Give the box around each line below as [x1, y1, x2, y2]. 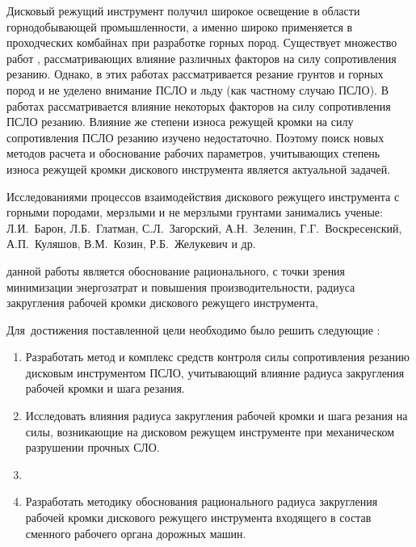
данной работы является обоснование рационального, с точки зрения [6, 262, 346, 279]
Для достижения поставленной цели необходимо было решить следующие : [6, 321, 380, 338]
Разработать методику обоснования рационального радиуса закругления [25, 493, 378, 510]
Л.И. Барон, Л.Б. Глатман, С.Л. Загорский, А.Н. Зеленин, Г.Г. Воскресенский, [6, 219, 402, 236]
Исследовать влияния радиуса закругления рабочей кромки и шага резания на [25, 407, 408, 424]
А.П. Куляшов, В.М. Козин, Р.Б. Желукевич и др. [6, 235, 256, 252]
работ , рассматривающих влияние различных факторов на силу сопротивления [6, 49, 397, 66]
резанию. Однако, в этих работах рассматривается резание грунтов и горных [6, 65, 384, 82]
